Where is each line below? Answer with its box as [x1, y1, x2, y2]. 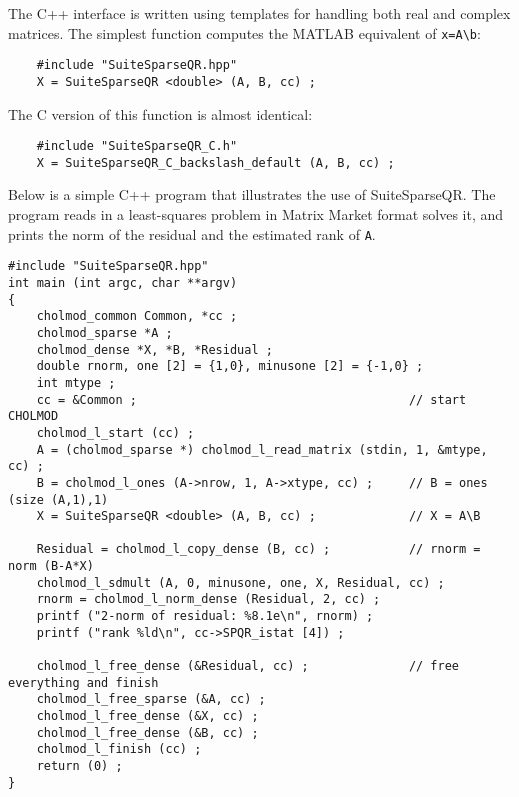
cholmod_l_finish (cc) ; [36, 742, 202, 757]
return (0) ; [36, 759, 123, 773]
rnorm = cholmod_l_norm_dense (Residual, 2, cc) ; [36, 592, 381, 607]
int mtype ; [36, 375, 116, 390]
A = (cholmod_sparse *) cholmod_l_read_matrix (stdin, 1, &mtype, [36, 442, 488, 457]
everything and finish [8, 675, 159, 690]
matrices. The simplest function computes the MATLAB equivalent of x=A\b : [8, 22, 481, 43]
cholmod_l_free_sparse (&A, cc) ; [36, 692, 266, 707]
